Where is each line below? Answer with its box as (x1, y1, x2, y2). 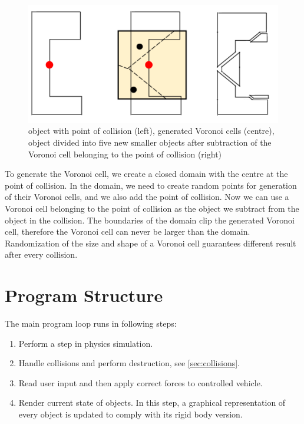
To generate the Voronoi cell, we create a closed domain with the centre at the (5, 167, 288, 180)
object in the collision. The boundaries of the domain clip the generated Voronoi (5, 213, 295, 226)
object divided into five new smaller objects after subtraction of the (28, 136, 272, 148)
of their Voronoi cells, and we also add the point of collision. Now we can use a (5, 190, 289, 203)
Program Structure (5, 283, 163, 307)
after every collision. (5, 248, 78, 261)
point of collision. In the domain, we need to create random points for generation (5, 179, 297, 191)
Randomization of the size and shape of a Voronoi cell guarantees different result (5, 236, 296, 249)
